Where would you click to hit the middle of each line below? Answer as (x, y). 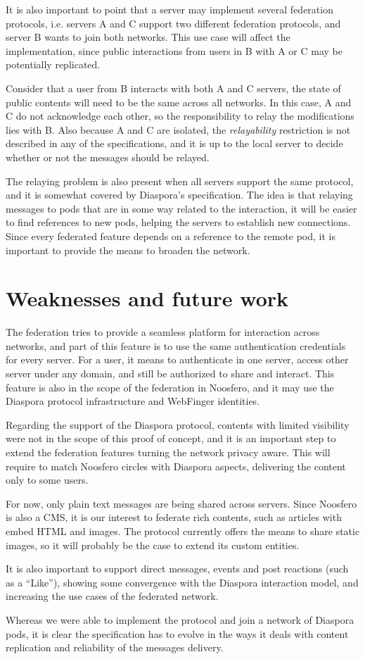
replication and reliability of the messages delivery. (115, 647)
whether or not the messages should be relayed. (108, 157)
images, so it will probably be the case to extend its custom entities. (153, 545)
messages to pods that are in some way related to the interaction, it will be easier (181, 208)
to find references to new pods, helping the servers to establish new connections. (178, 222)
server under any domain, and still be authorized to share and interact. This (170, 373)
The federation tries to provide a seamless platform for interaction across (163, 332)
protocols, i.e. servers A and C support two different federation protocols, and (173, 23)
